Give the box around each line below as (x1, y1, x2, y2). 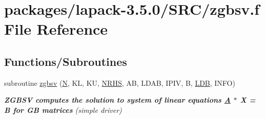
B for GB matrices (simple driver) (4, 104, 122, 115)
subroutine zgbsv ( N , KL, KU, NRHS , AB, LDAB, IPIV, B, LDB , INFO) (4, 77, 235, 88)
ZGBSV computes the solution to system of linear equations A (4, 94, 231, 105)
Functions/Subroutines (4, 53, 127, 69)
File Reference (4, 18, 108, 39)
